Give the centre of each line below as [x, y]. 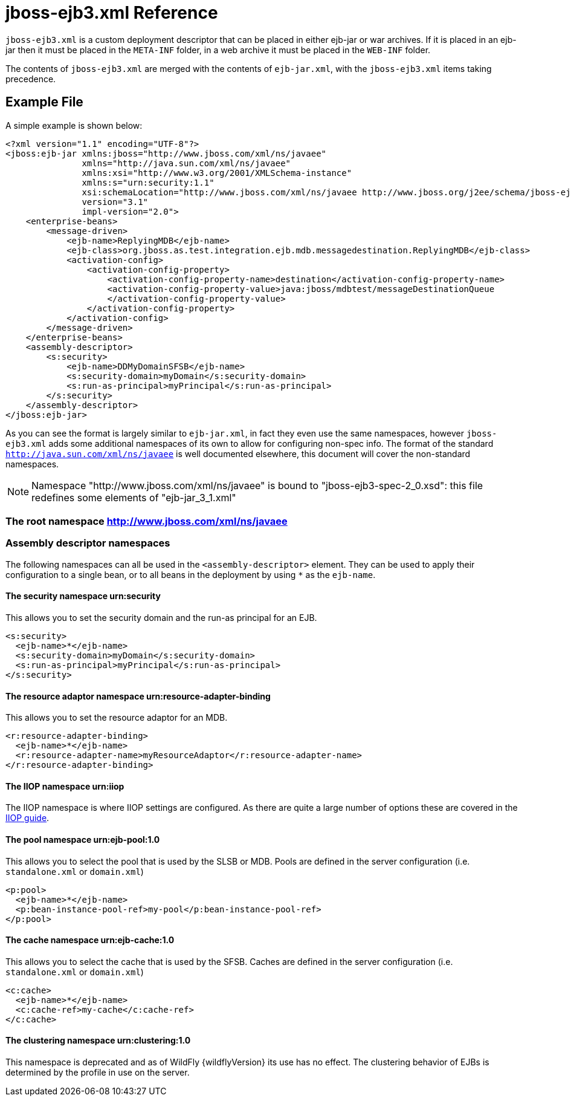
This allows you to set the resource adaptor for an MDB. [117, 718]
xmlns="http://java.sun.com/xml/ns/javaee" [186, 163]
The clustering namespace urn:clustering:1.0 [98, 1041]
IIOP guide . [27, 818]
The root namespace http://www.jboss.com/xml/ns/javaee [147, 521]
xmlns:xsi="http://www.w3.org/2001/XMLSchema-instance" [217, 173]
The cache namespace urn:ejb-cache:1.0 [90, 940]
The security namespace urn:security [83, 596]
